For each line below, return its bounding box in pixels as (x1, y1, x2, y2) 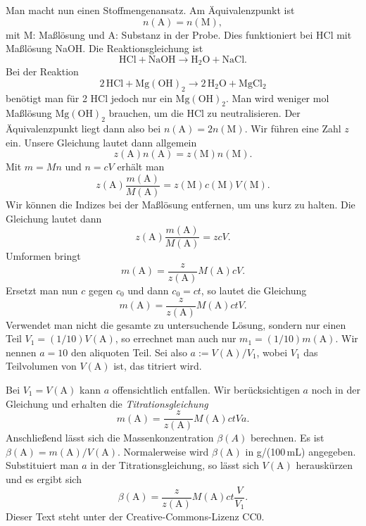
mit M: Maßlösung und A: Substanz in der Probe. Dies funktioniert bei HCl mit (6, 27, 352, 42)
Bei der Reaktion (6, 64, 79, 79)
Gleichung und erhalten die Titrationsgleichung (6, 396, 208, 411)
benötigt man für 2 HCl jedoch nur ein (6, 90, 172, 105)
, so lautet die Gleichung (201, 282, 307, 297)
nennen (6, 344, 37, 359)
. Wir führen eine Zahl (244, 121, 341, 136)
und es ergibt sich (6, 472, 82, 487)
